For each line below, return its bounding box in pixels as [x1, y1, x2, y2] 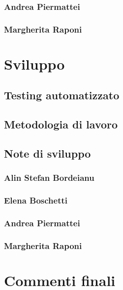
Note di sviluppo [4, 146, 91, 161]
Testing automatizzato [4, 87, 120, 103]
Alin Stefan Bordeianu [4, 171, 94, 184]
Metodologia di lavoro [4, 117, 118, 132]
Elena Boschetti [4, 194, 68, 207]
